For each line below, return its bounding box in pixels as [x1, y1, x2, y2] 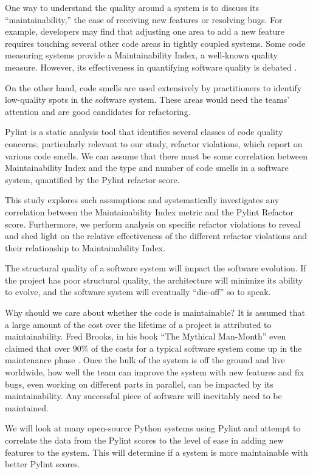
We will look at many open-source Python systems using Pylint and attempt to [5, 422, 301, 434]
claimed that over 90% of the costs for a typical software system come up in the [5, 341, 302, 354]
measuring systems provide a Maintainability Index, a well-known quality [5, 49, 278, 61]
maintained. [5, 401, 49, 414]
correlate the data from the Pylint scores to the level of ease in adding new [5, 434, 284, 446]
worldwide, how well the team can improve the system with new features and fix [5, 366, 304, 378]
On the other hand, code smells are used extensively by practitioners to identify [5, 81, 302, 94]
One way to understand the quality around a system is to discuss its [5, 1, 259, 13]
